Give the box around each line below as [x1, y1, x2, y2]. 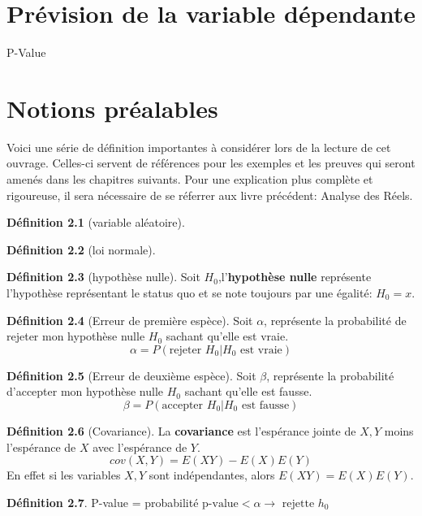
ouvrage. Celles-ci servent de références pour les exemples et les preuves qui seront [6, 154, 416, 171]
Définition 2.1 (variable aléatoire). [6, 214, 185, 231]
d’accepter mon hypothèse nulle [6, 383, 164, 400]
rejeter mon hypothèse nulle [6, 327, 145, 345]
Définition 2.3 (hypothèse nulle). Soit [6, 268, 200, 285]
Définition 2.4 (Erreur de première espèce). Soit [6, 311, 253, 328]
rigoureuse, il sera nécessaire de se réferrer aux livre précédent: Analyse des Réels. [6, 186, 413, 203]
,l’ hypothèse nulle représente [217, 268, 372, 285]
